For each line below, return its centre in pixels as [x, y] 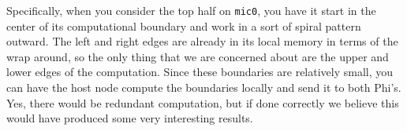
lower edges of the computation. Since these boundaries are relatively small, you [200, 72]
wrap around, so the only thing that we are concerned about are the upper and [198, 56]
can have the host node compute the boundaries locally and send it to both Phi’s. [204, 87]
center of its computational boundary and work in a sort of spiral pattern [184, 25]
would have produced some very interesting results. [130, 118]
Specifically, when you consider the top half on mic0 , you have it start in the [191, 10]
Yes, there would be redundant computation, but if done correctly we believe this [203, 102]
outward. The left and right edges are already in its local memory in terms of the [202, 41]
